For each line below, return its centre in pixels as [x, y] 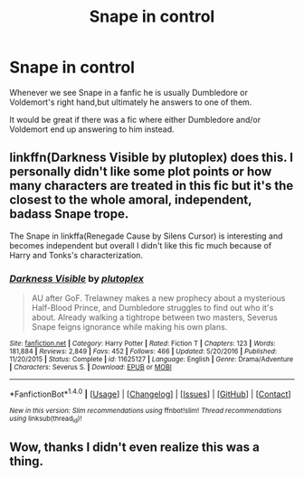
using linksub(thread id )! [46, 419]
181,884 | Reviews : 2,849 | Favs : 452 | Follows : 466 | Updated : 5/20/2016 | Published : [143, 351]
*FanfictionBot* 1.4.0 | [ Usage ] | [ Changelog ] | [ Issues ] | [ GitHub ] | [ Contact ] [150, 393]
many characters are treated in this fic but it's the [152, 186]
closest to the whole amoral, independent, [131, 200]
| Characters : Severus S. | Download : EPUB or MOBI [90, 368]
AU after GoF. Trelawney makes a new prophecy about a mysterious [158, 298]
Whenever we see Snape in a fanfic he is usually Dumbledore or [129, 92]
